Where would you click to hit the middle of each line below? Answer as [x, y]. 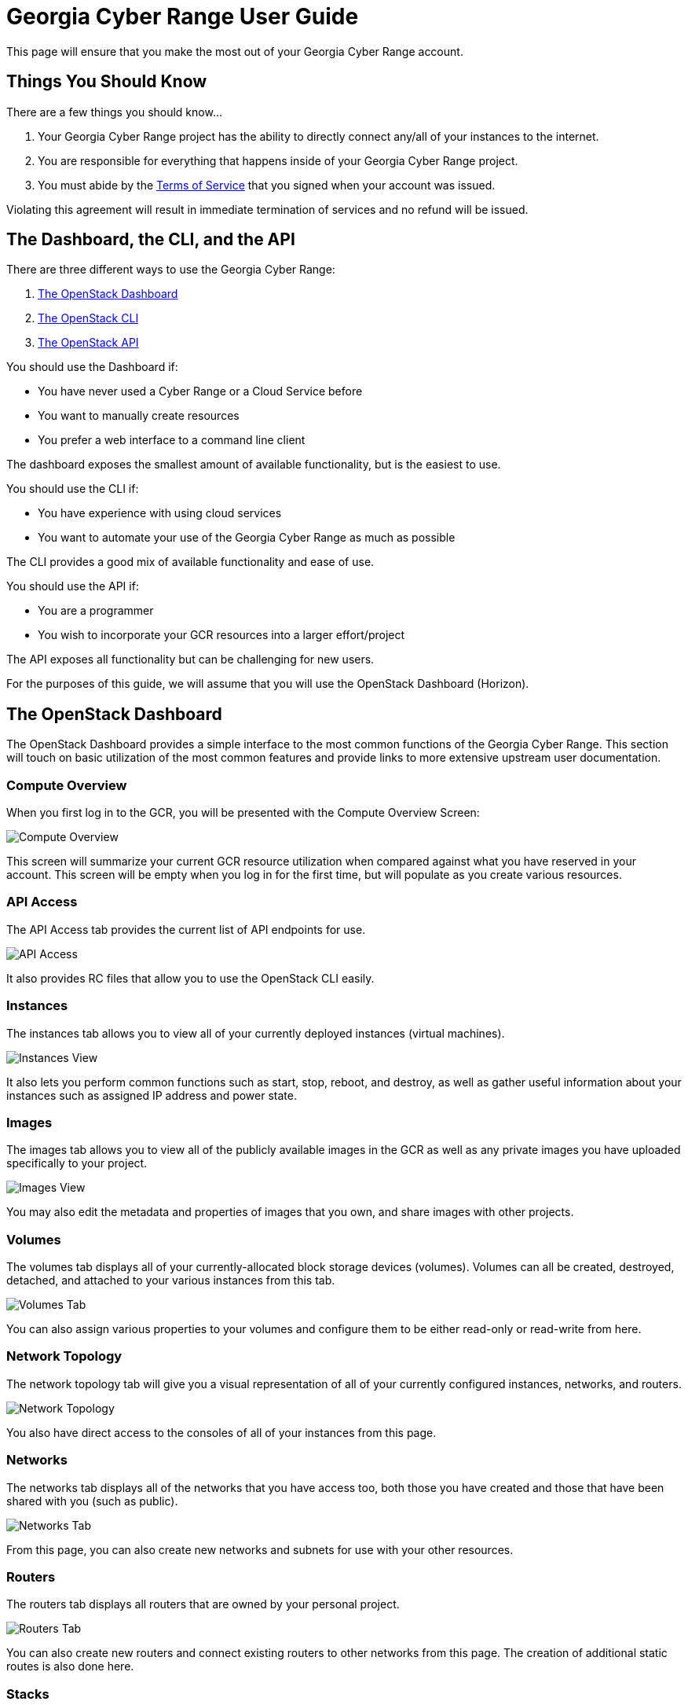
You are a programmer [96, 611]
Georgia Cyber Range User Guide [183, 17]
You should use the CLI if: [73, 489]
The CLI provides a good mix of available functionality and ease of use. [190, 562]
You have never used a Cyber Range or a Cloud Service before [200, 391]
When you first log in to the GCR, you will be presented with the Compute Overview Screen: [243, 813]
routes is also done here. [70, 1666]
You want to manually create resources [139, 416]
